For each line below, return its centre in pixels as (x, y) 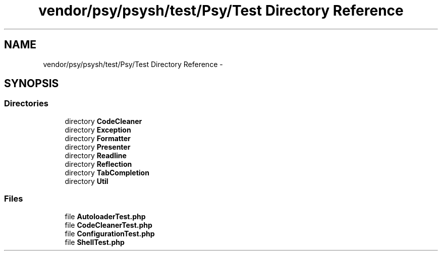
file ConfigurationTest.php (110, 233)
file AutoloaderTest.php (105, 216)
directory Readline (96, 155)
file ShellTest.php (95, 242)
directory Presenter (98, 147)
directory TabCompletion (107, 172)
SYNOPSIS (32, 84)
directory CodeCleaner (103, 121)
